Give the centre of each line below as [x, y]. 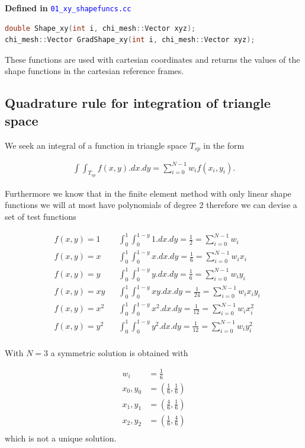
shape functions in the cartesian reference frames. [94, 71]
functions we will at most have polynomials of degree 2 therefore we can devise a [151, 205]
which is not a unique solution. [61, 438]
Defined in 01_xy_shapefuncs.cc [68, 8]
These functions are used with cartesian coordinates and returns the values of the [152, 59]
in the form [224, 145]
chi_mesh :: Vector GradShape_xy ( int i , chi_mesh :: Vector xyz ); [130, 40]
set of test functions [41, 216]
